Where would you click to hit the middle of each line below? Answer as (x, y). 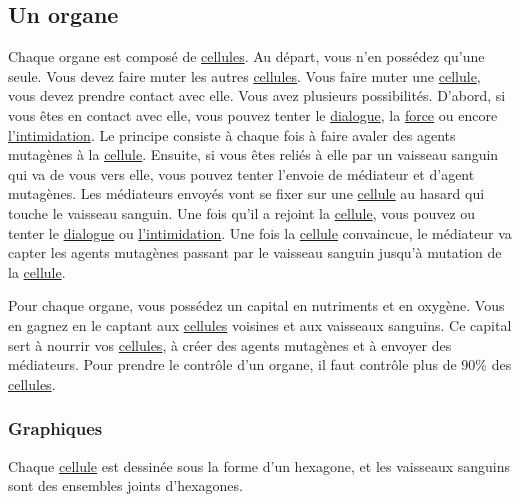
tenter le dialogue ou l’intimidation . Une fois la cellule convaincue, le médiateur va (260, 232)
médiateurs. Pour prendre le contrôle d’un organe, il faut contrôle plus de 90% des (260, 364)
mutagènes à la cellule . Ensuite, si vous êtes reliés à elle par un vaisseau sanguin (253, 154)
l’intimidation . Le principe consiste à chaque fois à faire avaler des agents (232, 134)
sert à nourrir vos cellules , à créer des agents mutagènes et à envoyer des (230, 344)
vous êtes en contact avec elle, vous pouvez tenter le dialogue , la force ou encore (253, 114)
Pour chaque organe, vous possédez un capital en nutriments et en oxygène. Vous (256, 305)
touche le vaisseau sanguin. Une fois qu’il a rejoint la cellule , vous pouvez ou (242, 212)
